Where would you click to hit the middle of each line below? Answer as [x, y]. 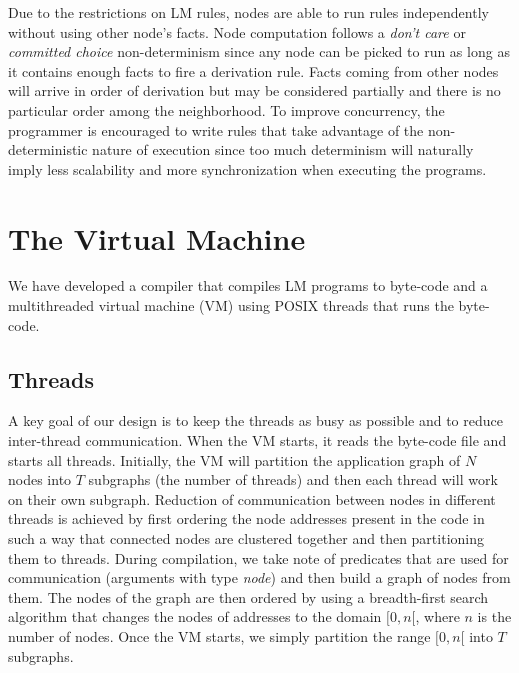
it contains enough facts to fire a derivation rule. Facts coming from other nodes [253, 70]
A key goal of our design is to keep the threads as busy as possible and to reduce [255, 420]
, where [437, 616]
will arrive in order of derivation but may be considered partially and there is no [254, 90]
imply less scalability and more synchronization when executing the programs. [247, 168]
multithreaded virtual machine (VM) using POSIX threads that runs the [231, 305]
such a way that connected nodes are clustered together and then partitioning [246, 538]
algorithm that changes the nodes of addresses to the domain [195, 616]
